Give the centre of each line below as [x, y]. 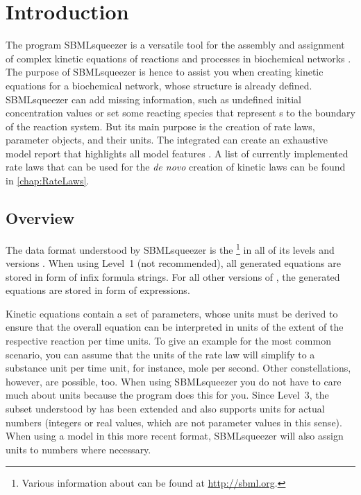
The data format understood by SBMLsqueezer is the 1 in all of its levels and [170, 248]
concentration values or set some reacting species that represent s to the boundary [180, 113]
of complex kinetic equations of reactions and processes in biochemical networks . [178, 58]
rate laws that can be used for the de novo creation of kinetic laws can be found [176, 167]
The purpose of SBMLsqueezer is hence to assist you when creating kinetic [165, 72]
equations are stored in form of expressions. [98, 290]
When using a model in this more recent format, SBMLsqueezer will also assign [175, 436]
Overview [40, 218]
